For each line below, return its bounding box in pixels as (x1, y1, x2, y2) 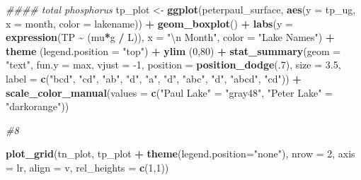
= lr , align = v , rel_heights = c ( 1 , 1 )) (6, 160, 169, 174)
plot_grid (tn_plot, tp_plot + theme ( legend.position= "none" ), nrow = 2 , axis (6, 146, 355, 161)
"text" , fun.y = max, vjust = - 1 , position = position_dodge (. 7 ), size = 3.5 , (6, 57, 341, 72)
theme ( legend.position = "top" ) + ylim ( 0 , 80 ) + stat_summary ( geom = (6, 43, 341, 58)
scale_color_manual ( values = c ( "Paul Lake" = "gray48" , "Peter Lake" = (6, 85, 333, 100)
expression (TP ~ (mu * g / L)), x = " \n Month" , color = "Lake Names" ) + (6, 30, 335, 44)
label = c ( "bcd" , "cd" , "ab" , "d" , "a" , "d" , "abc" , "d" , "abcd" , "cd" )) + (6, 71, 302, 85)
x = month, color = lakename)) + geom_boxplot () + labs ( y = (6, 16, 293, 30)
